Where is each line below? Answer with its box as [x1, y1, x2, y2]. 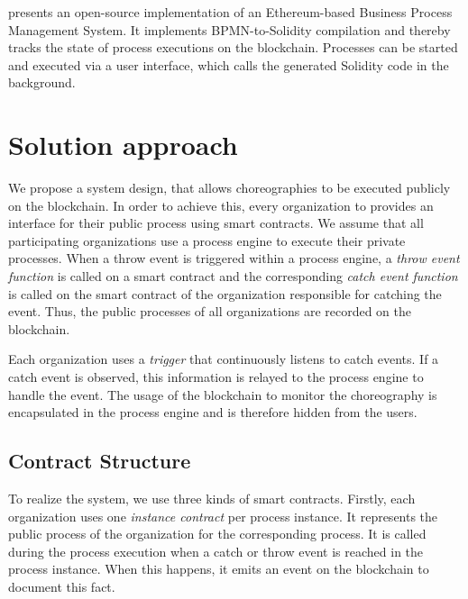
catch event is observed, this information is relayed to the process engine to [8, 368, 424, 386]
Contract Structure [8, 447, 191, 475]
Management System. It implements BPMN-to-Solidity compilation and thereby [8, 20, 451, 39]
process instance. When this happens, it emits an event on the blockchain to [8, 559, 429, 578]
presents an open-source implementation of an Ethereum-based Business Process [8, 3, 453, 21]
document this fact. [8, 576, 115, 595]
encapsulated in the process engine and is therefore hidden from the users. [8, 403, 418, 422]
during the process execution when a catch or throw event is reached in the [8, 541, 424, 560]
